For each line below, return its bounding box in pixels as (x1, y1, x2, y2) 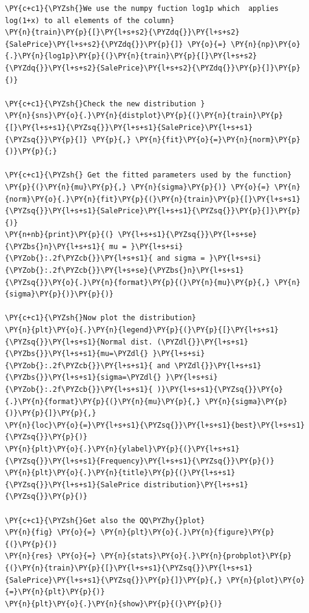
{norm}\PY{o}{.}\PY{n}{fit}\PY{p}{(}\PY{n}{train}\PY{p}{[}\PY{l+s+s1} (5, 194, 301, 204)
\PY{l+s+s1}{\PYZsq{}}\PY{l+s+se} (118, 230, 257, 239)
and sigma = (157, 254, 205, 263)
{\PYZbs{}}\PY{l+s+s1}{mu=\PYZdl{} (5, 349, 149, 358)
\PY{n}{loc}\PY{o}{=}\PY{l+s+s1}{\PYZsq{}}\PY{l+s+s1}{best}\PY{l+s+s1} (5, 420, 305, 430)
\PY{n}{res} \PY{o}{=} (5, 552, 97, 561)
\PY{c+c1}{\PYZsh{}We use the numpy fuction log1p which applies (5, 4, 279, 13)
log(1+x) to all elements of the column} (5, 16, 175, 25)
